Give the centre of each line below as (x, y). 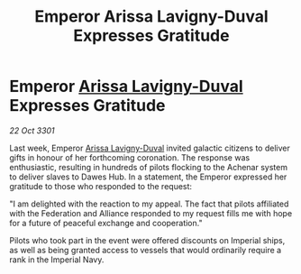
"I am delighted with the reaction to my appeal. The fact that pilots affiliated (149, 204)
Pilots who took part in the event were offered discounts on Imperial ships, (147, 240)
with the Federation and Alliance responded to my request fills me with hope (151, 213)
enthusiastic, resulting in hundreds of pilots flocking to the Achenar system (149, 167)
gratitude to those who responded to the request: (100, 186)
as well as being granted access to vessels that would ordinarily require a (146, 250)
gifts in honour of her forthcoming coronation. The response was (130, 157)
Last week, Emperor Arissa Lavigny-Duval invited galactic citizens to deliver (150, 148)
